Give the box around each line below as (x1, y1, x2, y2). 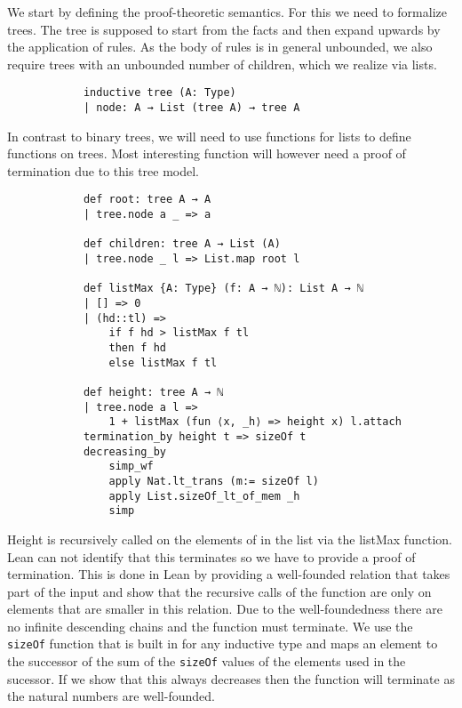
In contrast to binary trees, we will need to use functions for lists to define (7, 126, 411, 145)
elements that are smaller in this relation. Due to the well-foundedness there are (7, 599, 442, 618)
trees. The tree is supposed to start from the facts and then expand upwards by (7, 20, 441, 38)
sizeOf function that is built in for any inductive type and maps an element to (7, 634, 438, 653)
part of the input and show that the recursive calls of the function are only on (7, 582, 432, 600)
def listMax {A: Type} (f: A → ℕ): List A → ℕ (83, 282, 363, 295)
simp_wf (108, 460, 154, 473)
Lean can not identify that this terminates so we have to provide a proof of (7, 547, 416, 566)
